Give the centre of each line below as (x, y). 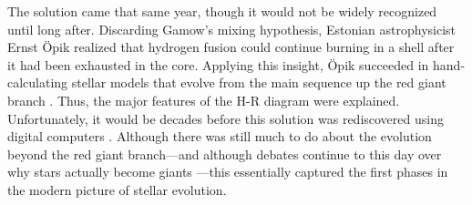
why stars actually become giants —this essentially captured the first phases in (228, 172)
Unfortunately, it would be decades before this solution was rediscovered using (226, 118)
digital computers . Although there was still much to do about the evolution (220, 136)
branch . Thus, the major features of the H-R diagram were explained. (204, 100)
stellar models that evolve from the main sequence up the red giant (259, 82)
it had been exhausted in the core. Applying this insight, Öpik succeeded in (218, 64)
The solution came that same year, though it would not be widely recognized (222, 11)
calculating (38, 82)
